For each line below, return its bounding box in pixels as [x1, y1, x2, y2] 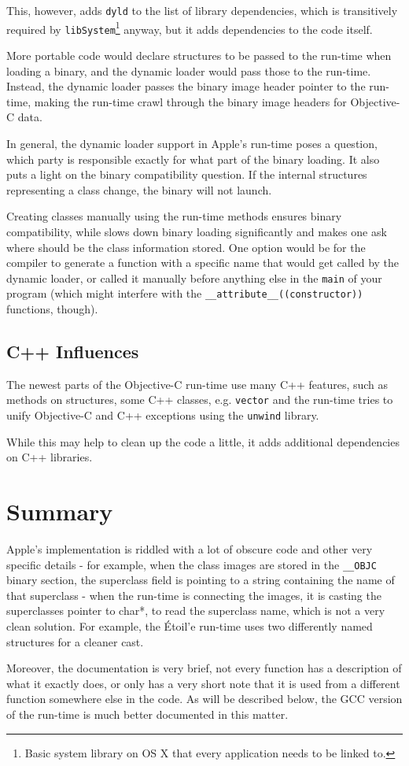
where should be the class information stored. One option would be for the [6, 239, 366, 255]
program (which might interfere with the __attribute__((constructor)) [6, 285, 363, 302]
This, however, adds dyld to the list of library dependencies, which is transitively [6, 2, 398, 18]
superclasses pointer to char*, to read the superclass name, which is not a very [6, 602, 385, 619]
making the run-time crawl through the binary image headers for [34, 93, 347, 109]
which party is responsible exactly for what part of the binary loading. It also [6, 150, 380, 167]
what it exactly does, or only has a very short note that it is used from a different [6, 675, 400, 691]
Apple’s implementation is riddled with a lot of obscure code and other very [6, 541, 373, 557]
